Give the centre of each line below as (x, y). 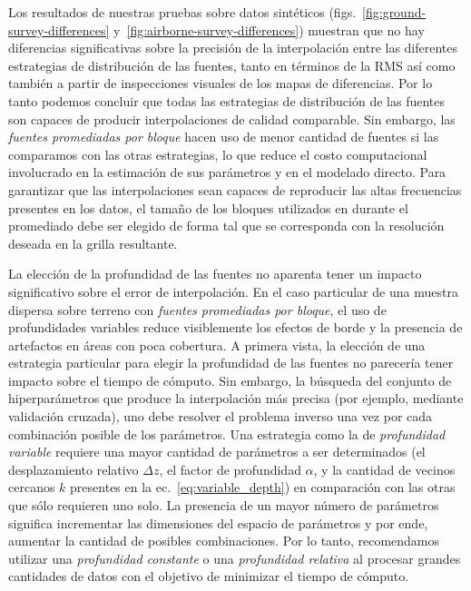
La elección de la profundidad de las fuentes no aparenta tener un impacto (215, 274)
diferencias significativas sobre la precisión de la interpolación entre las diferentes (233, 48)
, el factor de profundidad (230, 469)
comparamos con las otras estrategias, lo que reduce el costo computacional (218, 154)
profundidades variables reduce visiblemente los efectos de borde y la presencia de (235, 327)
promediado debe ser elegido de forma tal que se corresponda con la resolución (226, 226)
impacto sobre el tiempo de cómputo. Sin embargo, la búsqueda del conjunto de (230, 380)
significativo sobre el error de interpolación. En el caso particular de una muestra (233, 291)
